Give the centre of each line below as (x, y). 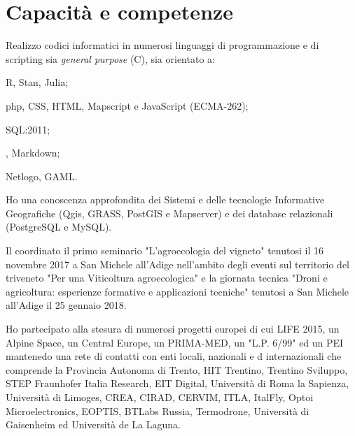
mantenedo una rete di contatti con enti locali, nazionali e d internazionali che (174, 356)
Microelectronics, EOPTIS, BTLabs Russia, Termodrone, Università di (158, 410)
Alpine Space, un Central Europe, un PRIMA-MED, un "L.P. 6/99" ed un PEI (175, 342)
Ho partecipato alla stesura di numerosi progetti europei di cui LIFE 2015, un (173, 329)
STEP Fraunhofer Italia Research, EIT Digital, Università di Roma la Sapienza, (177, 383)
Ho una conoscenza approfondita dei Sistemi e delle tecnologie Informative (165, 199)
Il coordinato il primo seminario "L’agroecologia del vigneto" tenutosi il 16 (165, 250)
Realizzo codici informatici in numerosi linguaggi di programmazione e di (162, 45)
